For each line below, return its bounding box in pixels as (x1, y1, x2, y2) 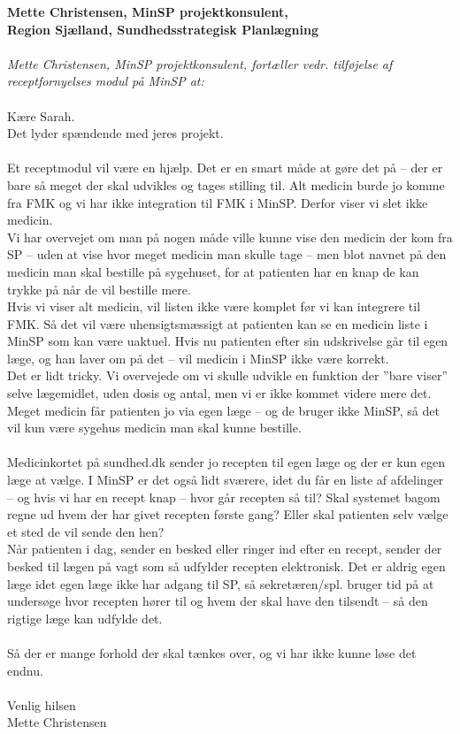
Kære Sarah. (7, 106, 75, 125)
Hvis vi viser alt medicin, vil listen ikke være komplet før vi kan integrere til (7, 297, 421, 316)
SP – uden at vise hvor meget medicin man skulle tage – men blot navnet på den (7, 245, 447, 264)
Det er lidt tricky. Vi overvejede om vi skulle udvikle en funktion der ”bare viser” (7, 366, 448, 385)
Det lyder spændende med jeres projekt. (7, 124, 224, 142)
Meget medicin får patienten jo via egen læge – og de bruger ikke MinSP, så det (7, 401, 440, 419)
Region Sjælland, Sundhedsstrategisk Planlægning (7, 19, 318, 38)
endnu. (7, 661, 43, 679)
